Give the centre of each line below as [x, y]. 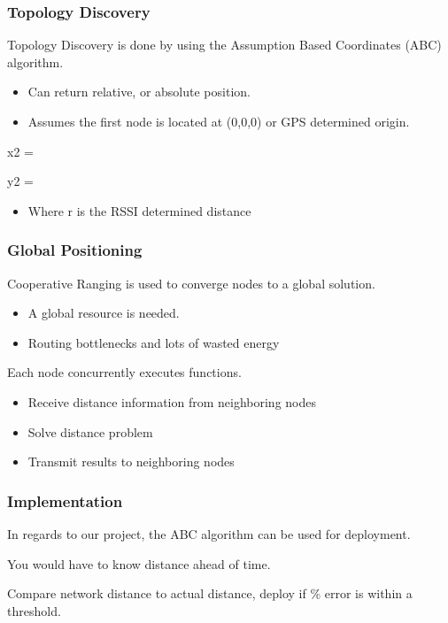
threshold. [34, 610]
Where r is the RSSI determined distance [139, 210]
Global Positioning [75, 250]
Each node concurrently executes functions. [124, 372]
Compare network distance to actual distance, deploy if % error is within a [210, 593]
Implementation [65, 500]
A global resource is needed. [104, 313]
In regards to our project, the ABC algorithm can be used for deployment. [209, 533]
